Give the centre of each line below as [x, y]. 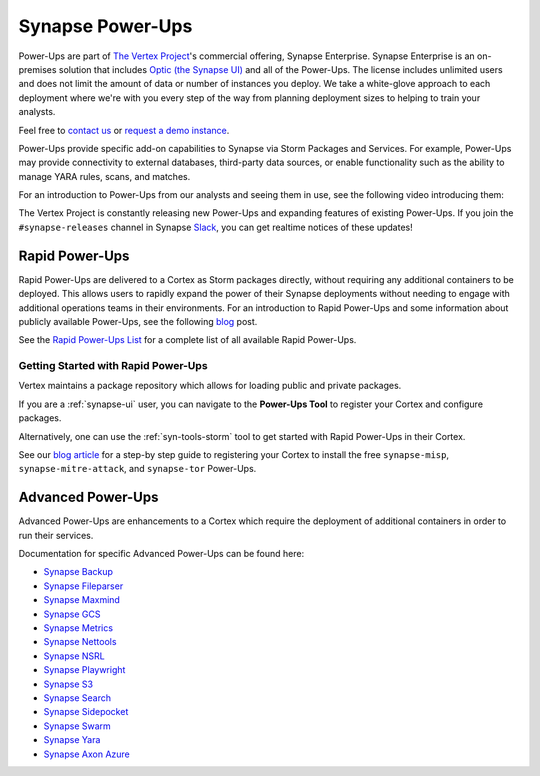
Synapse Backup [78, 572]
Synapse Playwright [84, 670]
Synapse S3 [68, 684]
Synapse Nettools [80, 642]
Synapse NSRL [74, 656]
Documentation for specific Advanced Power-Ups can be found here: [161, 554]
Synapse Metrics [78, 628]
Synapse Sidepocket [86, 712]
